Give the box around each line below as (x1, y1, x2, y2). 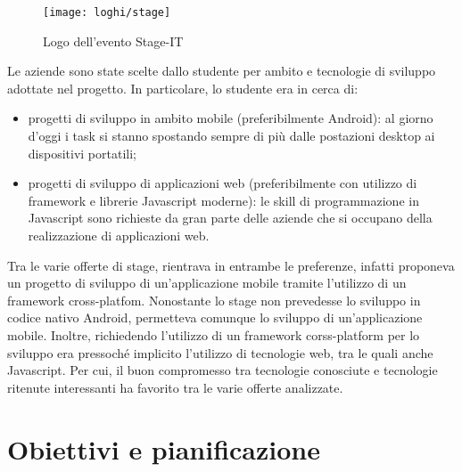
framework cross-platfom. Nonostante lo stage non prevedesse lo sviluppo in (7, 290, 421, 309)
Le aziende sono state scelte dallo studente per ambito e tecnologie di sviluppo (7, 61, 436, 80)
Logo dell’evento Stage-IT (43, 31, 184, 50)
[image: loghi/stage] (43, 6, 171, 19)
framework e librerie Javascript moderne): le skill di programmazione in (28, 191, 419, 209)
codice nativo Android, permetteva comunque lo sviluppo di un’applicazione (7, 308, 423, 327)
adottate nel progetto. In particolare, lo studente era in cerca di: (7, 78, 359, 97)
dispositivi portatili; (28, 143, 136, 162)
